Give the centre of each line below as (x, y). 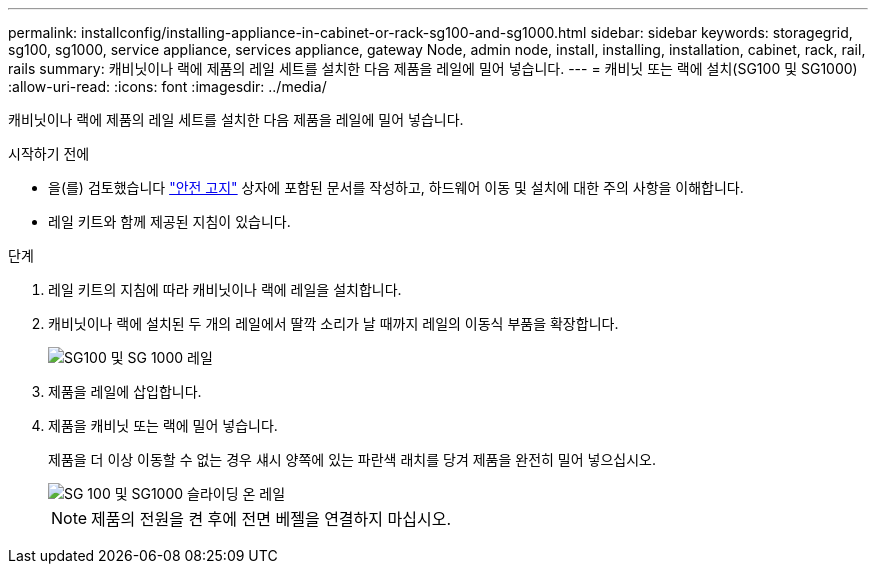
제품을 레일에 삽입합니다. (125, 391)
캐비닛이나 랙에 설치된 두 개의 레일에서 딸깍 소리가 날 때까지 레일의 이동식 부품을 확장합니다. (333, 323)
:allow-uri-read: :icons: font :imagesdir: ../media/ (167, 86)
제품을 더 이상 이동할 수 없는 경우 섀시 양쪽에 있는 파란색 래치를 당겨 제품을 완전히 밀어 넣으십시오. (352, 459)
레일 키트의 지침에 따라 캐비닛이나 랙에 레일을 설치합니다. (225, 289)
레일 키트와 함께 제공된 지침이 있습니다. (169, 221)
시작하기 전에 (49, 153)
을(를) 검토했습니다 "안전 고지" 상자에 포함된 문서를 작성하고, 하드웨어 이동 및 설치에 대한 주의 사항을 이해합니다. (396, 187)
